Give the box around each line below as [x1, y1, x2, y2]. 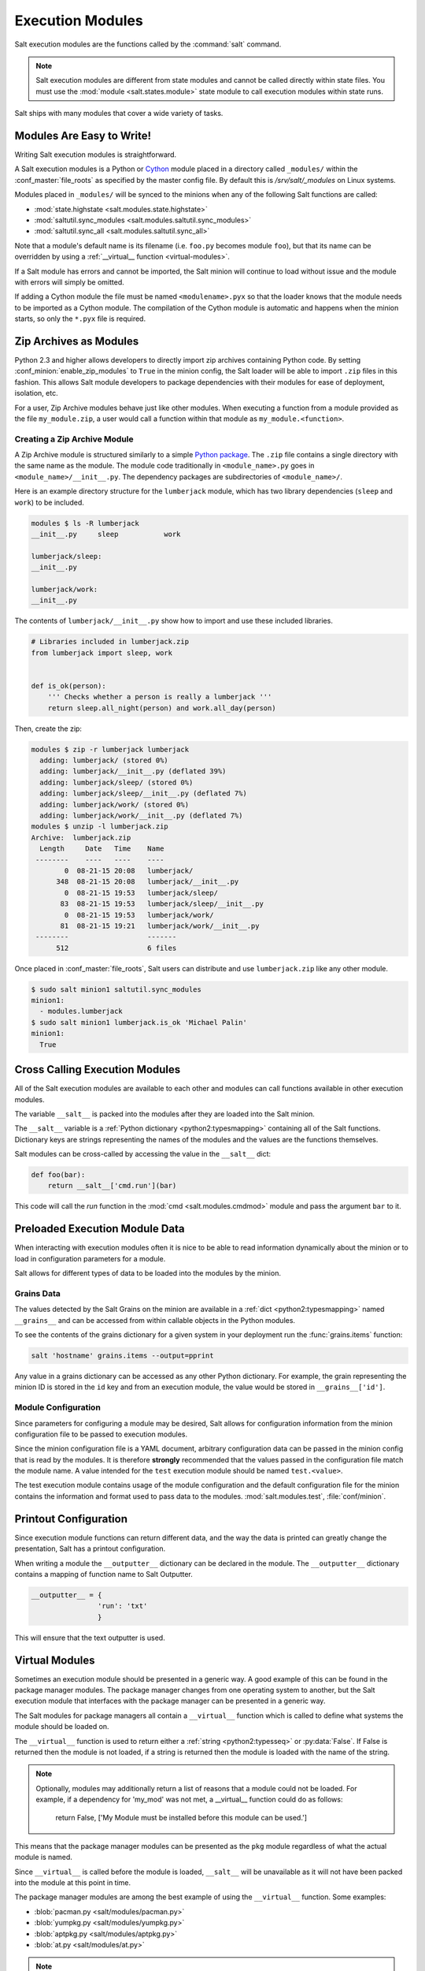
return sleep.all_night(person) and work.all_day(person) [47, 703, 276, 713]
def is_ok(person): [31, 681, 106, 690]
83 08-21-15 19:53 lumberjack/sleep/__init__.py [60, 900, 264, 908]
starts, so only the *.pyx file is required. [14, 314, 146, 323]
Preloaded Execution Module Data [14, 1222, 185, 1235]
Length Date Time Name [39, 844, 164, 853]
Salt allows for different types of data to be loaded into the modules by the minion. [14, 1269, 281, 1278]
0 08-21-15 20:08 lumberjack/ [64, 866, 194, 875]
